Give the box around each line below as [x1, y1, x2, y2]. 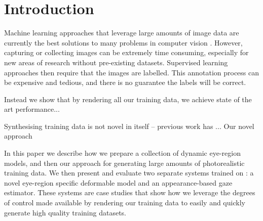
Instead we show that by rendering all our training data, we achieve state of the [4, 94, 252, 104]
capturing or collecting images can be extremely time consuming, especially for [4, 47, 249, 58]
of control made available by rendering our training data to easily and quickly [4, 197, 245, 208]
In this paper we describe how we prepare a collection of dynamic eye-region [4, 148, 241, 158]
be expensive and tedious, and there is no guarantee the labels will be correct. [4, 77, 246, 87]
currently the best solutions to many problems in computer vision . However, [4, 37, 243, 48]
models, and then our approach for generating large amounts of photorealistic [4, 157, 245, 168]
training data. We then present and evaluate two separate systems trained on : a [4, 167, 254, 178]
